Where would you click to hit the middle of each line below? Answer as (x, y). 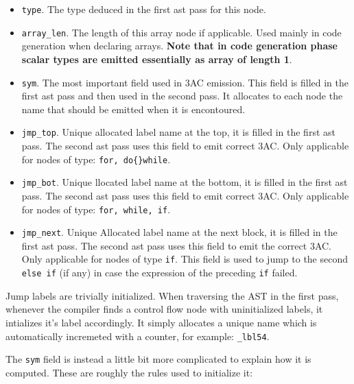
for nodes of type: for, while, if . (96, 209)
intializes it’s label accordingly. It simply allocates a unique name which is (161, 322)
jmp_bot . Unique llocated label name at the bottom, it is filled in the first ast (185, 182)
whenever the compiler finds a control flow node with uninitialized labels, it (164, 309)
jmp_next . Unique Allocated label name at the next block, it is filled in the (179, 232)
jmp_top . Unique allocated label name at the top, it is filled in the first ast (178, 132)
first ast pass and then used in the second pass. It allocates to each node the (182, 96)
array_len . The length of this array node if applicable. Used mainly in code (181, 32)
